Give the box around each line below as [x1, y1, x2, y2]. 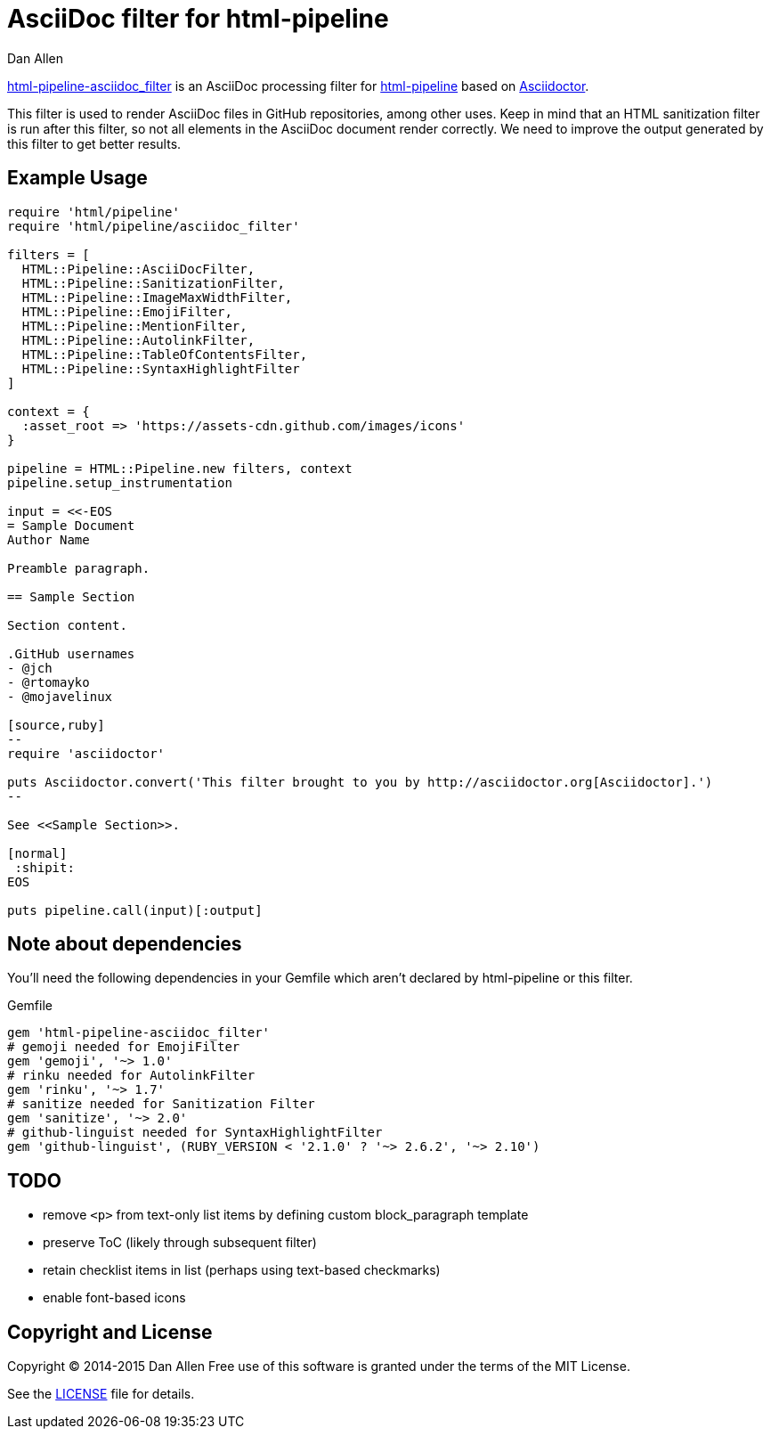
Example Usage [7, 167, 148, 190]
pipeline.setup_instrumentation [7, 475, 232, 490]
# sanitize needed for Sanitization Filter [7, 1097, 315, 1112]
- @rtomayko [7, 674, 90, 689]
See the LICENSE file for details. [7, 1386, 195, 1402]
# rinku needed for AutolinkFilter [7, 1068, 256, 1083]
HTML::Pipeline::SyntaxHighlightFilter [21, 361, 300, 376]
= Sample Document [7, 518, 135, 533]
